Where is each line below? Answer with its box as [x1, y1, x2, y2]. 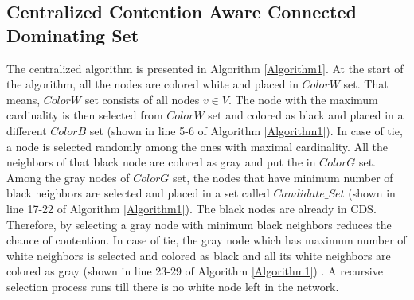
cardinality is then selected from [6, 107, 163, 123]
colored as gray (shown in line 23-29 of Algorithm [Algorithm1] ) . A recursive [6, 263, 383, 279]
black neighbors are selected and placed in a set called [6, 185, 270, 201]
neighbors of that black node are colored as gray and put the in [6, 154, 316, 170]
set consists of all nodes [84, 91, 200, 107]
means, [6, 91, 41, 107]
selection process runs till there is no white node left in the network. [6, 278, 339, 294]
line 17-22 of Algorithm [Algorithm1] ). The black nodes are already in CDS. [6, 200, 377, 216]
